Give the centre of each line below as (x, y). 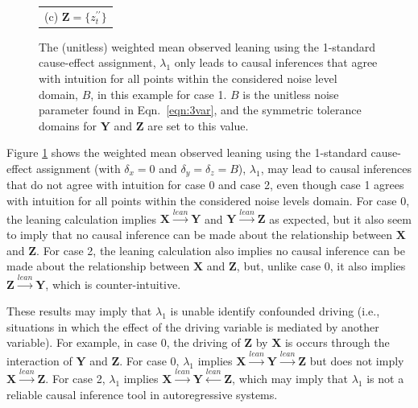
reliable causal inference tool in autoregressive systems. (142, 394)
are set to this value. (198, 125)
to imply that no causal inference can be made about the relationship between (199, 235)
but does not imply (357, 360)
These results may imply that (79, 311)
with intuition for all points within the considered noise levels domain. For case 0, (208, 201)
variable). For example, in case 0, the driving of (124, 342)
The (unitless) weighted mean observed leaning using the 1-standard (207, 46)
